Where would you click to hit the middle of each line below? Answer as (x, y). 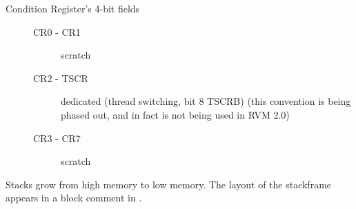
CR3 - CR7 (57, 138)
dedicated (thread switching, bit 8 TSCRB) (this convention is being (206, 101)
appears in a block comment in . (74, 198)
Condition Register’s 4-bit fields (73, 8)
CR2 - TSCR (61, 78)
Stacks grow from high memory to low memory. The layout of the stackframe (169, 184)
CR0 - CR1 (57, 31)
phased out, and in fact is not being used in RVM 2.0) (175, 114)
